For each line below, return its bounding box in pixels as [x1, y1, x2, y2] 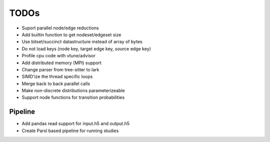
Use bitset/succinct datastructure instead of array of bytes [21, 39, 142, 45]
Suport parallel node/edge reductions [21, 25, 99, 31]
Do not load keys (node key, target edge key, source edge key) [21, 45, 151, 52]
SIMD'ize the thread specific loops [21, 74, 93, 80]
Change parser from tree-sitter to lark [21, 66, 99, 72]
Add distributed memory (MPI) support [21, 60, 102, 66]
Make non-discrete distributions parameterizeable [21, 88, 125, 94]
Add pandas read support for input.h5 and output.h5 [21, 121, 130, 127]
